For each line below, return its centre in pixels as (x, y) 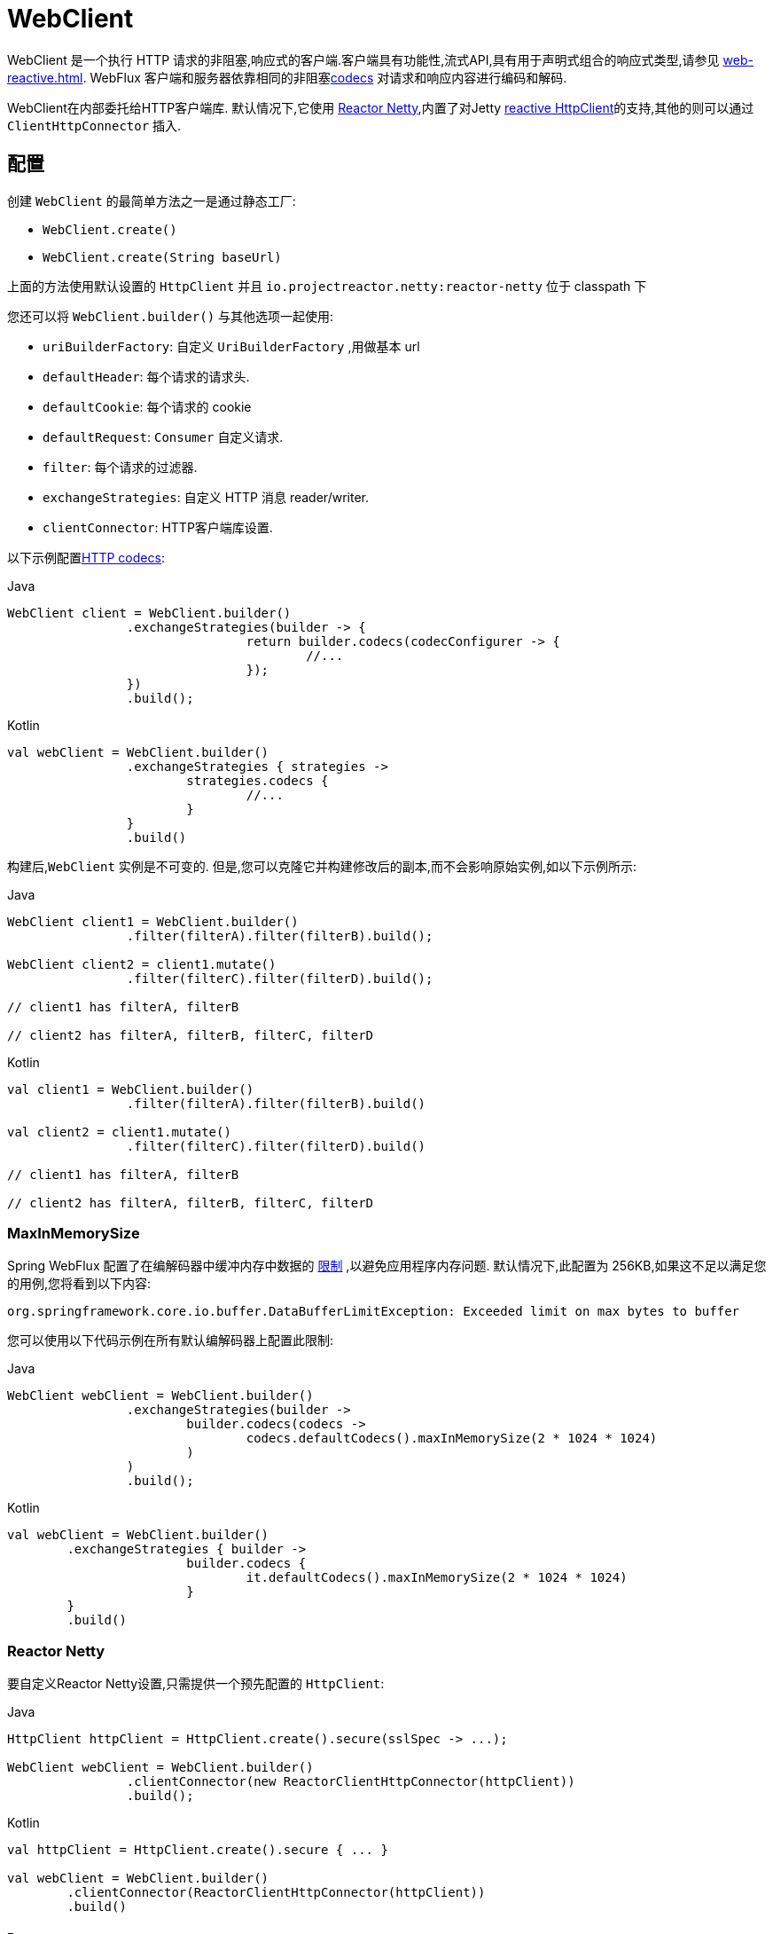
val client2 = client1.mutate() (119, 1132)
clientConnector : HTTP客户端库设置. (158, 527)
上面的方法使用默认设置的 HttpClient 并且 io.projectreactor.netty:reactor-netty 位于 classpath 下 (327, 286)
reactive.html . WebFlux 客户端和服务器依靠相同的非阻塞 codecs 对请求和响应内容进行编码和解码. (287, 77)
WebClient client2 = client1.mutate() (142, 964)
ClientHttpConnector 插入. (94, 125)
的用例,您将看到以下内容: (79, 1284)
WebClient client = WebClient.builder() (149, 613)
